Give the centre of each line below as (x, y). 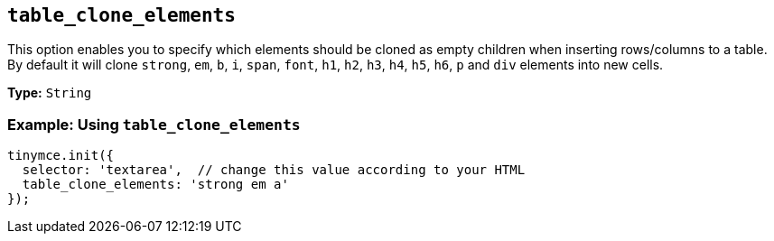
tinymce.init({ (61, 156)
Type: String (50, 93)
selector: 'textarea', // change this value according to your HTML (274, 170)
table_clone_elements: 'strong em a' (155, 185)
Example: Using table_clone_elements (154, 124)
